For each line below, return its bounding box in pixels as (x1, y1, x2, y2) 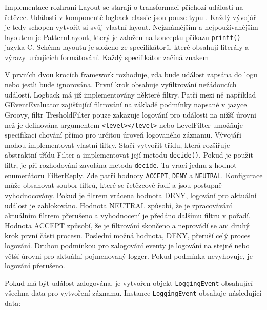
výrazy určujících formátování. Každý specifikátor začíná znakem (5, 52, 209, 63)
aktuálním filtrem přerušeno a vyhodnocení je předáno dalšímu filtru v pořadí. (5, 210, 251, 221)
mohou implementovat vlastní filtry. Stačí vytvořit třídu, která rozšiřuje (5, 139, 230, 150)
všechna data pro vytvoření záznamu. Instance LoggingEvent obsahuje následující (5, 287, 262, 298)
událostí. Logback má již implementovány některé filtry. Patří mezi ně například (5, 89, 256, 100)
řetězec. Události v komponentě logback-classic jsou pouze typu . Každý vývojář (5, 11, 256, 22)
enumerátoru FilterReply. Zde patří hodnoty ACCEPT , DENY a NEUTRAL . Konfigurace (5, 169, 263, 180)
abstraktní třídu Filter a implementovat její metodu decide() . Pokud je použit (5, 149, 253, 160)
